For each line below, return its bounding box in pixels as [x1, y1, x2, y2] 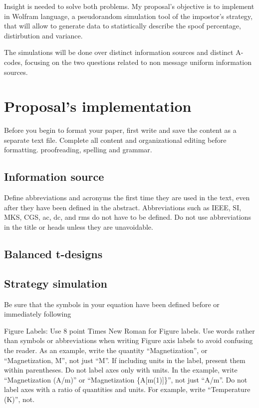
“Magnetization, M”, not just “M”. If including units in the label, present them [4, 355, 246, 365]
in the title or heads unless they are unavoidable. [4, 222, 153, 232]
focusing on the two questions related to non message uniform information [24, 56, 252, 67]
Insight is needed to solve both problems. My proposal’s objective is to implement [4, 1, 255, 11]
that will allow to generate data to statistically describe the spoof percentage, [4, 20, 241, 31]
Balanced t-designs [4, 246, 103, 262]
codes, [4, 56, 23, 67]
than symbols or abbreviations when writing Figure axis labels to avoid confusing [4, 335, 253, 346]
